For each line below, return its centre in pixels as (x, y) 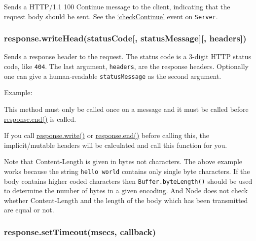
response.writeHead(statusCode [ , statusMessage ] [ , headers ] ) (125, 38)
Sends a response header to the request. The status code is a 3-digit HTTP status (128, 56)
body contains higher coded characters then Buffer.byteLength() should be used (128, 181)
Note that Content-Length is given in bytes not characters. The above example (123, 161)
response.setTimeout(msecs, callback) (80, 231)
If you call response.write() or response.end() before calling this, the (107, 135)
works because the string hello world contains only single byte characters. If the (127, 171)
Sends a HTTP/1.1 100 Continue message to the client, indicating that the (117, 6)
